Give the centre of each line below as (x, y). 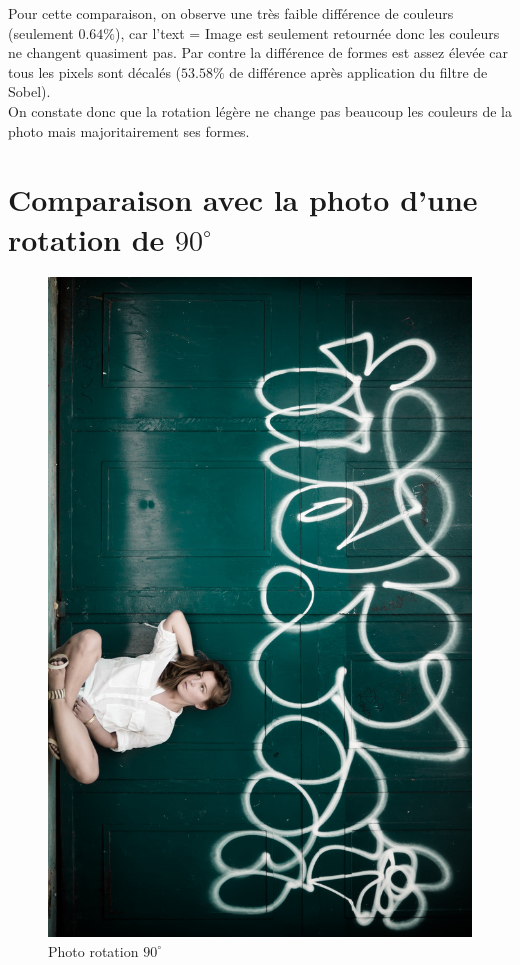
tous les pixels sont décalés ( (95, 71)
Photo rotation (93, 950)
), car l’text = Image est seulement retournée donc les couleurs (307, 32)
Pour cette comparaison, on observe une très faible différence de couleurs (231, 13)
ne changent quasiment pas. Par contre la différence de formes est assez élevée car (258, 52)
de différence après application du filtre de (358, 71)
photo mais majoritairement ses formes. (129, 130)
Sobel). (29, 91)
